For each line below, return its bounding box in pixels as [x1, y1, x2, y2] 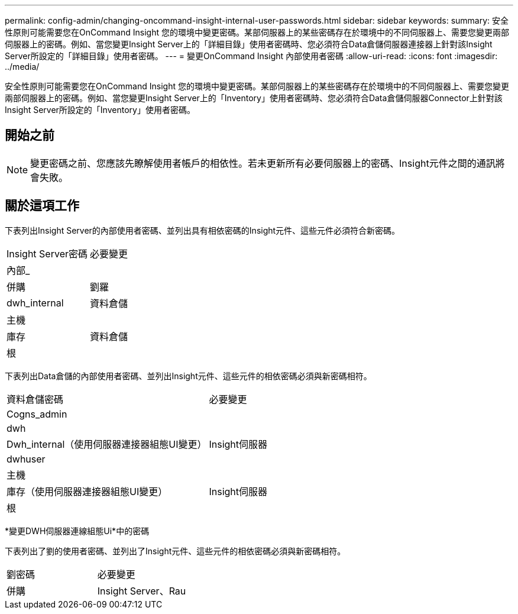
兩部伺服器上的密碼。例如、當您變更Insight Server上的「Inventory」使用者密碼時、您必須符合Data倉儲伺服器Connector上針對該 [5, 93, 503, 103]
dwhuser [7, 453, 46, 465]
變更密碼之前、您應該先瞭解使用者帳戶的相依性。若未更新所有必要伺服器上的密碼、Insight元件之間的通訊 [30, 157, 496, 169]
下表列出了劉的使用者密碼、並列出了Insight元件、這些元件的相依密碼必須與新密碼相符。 [5, 545, 346, 556]
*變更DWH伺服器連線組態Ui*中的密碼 [5, 525, 150, 536]
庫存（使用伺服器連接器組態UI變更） [7, 485, 168, 497]
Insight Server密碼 [7, 247, 88, 260]
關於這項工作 [5, 198, 79, 214]
